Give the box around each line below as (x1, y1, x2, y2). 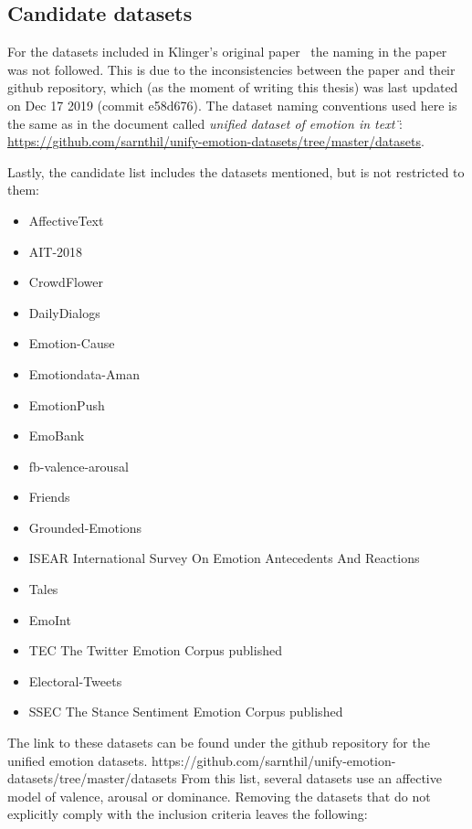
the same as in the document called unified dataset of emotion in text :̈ (7, 113, 403, 133)
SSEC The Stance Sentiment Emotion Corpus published (28, 702, 343, 721)
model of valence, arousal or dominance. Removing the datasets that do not (7, 786, 431, 805)
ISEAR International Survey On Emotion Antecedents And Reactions (28, 548, 420, 568)
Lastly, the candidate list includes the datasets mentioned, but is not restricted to (7, 162, 465, 181)
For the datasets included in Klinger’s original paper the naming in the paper (7, 42, 447, 61)
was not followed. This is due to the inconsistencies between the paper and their (7, 59, 456, 79)
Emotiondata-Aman (28, 364, 140, 383)
